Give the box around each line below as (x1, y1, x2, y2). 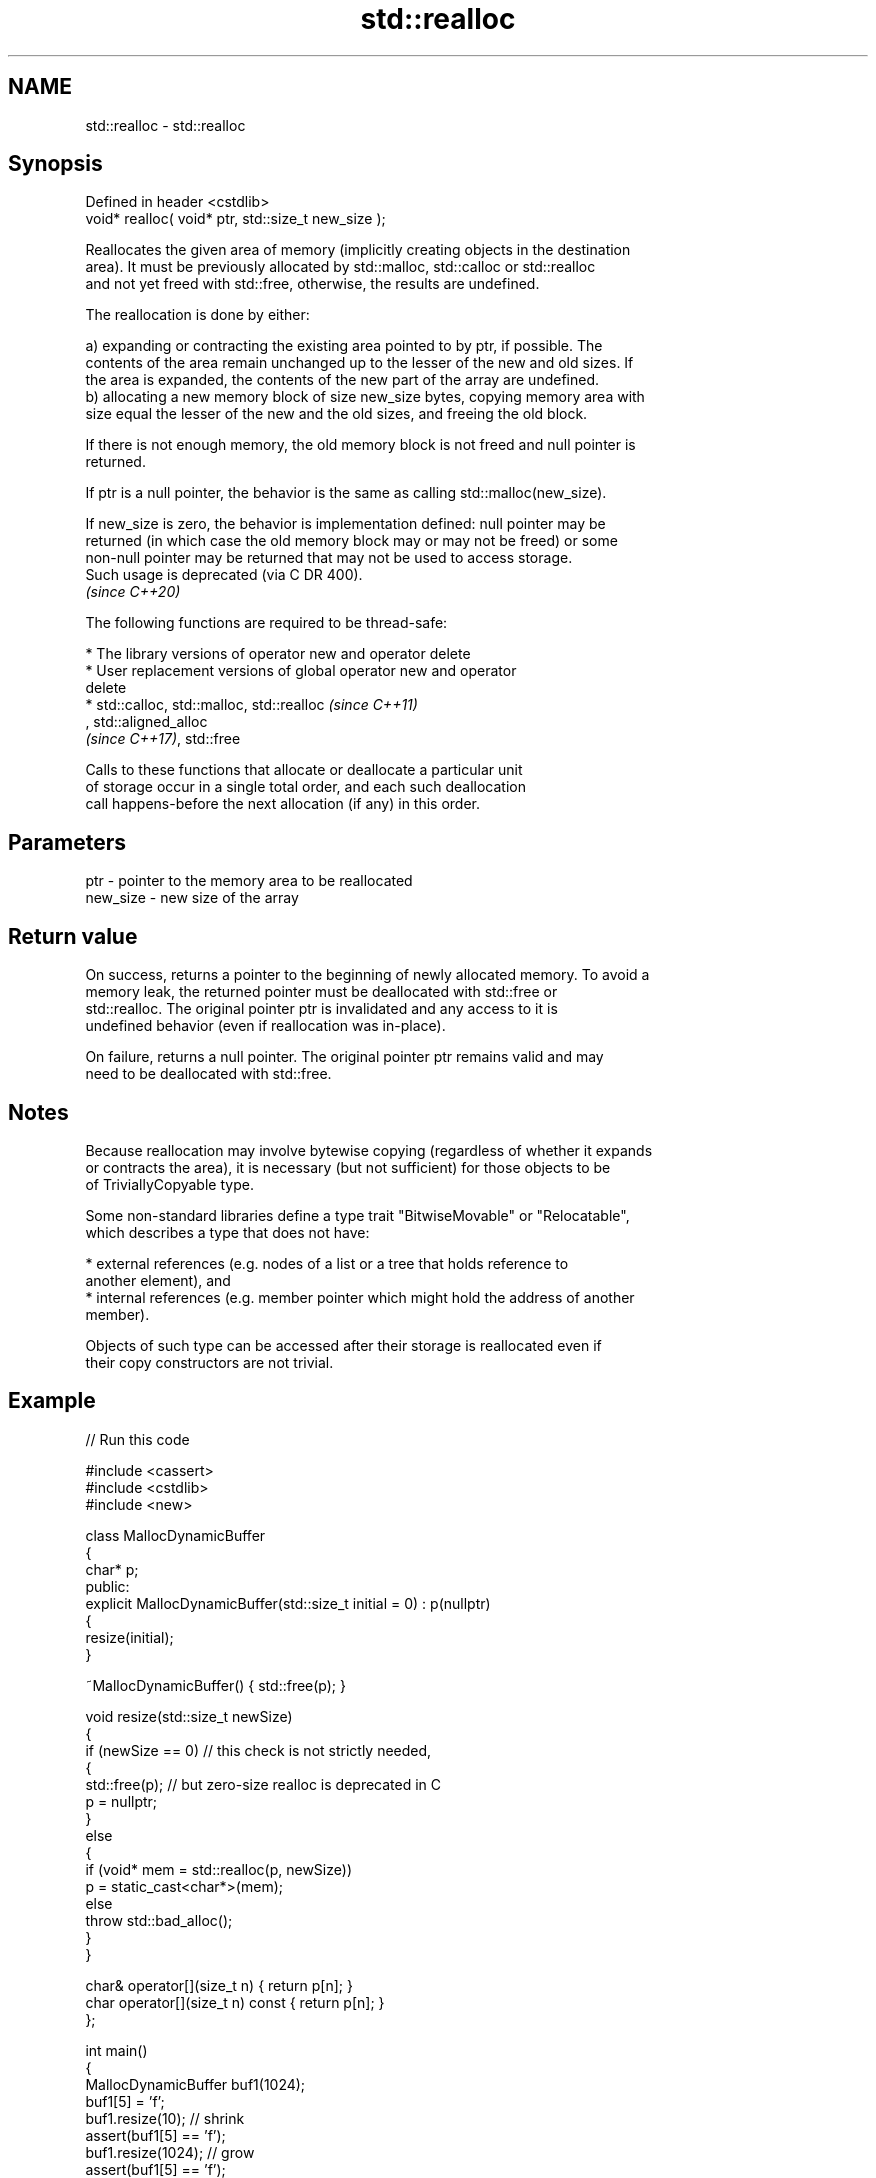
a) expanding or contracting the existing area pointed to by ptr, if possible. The (85, 337, 603, 355)
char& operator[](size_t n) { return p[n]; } (85, 1976, 353, 1994)
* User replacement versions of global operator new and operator (85, 662, 517, 680)
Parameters (8, 829, 126, 855)
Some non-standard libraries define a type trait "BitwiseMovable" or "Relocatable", (85, 1206, 630, 1224)
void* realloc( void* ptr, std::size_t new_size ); (85, 210, 386, 228)
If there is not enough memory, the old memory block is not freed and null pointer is (85, 436, 636, 454)
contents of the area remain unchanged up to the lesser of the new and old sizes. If (85, 354, 634, 372)
